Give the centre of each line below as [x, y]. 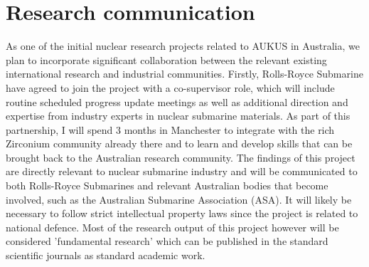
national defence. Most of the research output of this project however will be [172, 227]
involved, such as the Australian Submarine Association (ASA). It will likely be [179, 199]
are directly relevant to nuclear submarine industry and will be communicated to [182, 171]
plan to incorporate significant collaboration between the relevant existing [166, 59]
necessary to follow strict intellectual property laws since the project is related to [182, 213]
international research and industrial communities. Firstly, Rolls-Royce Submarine [184, 74]
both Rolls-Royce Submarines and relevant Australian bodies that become [167, 185]
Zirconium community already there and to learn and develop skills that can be [179, 143]
